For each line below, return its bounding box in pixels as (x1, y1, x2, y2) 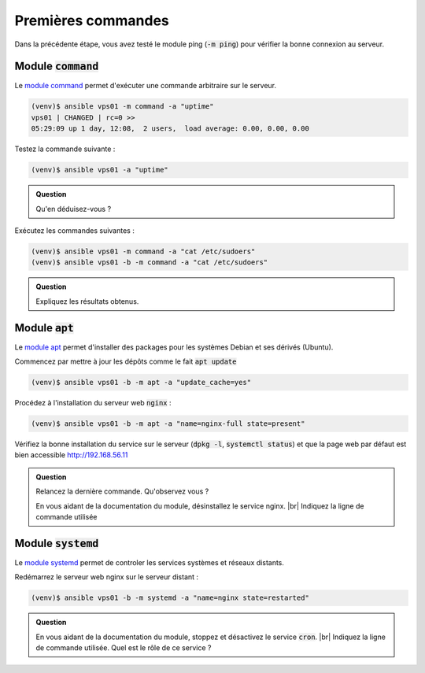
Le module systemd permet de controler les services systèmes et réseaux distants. (14, 557, 285, 567)
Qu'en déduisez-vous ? (35, 204, 112, 213)
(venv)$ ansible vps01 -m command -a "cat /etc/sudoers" (31, 246, 256, 256)
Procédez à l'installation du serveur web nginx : (14, 398, 172, 407)
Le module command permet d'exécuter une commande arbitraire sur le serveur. (14, 81, 277, 91)
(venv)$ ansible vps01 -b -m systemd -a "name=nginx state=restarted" (31, 593, 310, 602)
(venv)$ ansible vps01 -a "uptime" (31, 165, 168, 175)
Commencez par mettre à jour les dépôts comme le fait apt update (14, 357, 237, 366)
